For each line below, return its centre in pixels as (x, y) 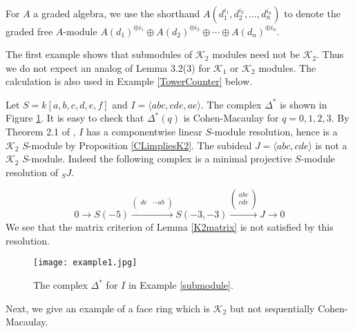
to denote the (312, 13)
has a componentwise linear (144, 132)
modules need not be (256, 54)
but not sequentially (272, 308)
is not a (331, 145)
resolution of (32, 172)
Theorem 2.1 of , (41, 132)
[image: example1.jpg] (85, 263)
